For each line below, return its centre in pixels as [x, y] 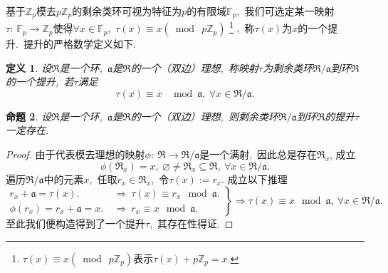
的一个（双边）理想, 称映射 [195, 67]
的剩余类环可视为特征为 [127, 11]
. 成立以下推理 [255, 179]
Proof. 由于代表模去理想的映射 [75, 154]
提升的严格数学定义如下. [79, 44]
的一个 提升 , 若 [40, 82]
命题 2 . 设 [28, 116]
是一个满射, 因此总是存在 [258, 154]
